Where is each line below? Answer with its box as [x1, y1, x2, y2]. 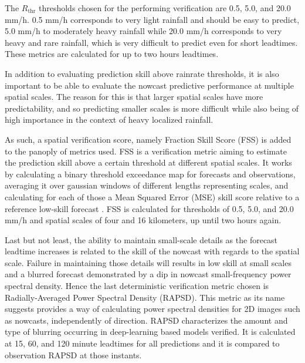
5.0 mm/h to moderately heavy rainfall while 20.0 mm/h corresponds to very [5, 25, 282, 37]
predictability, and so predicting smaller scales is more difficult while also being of [5, 102, 299, 114]
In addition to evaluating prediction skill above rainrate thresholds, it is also [5, 67, 279, 79]
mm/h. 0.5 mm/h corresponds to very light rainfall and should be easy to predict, [5, 13, 300, 25]
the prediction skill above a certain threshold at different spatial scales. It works [5, 156, 292, 169]
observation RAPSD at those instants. [5, 348, 142, 361]
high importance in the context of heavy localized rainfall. [5, 113, 213, 126]
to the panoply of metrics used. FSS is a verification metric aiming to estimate [5, 144, 287, 157]
